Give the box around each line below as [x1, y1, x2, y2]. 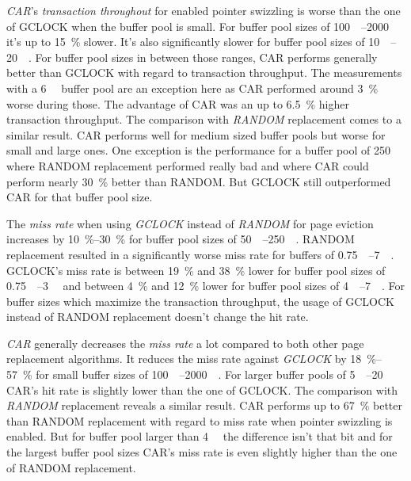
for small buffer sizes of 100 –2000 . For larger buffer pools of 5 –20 [36, 366, 383, 383]
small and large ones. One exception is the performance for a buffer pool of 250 [6, 142, 390, 158]
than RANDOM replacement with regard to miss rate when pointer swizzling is [6, 412, 393, 429]
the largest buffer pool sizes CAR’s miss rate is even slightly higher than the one [6, 444, 398, 460]
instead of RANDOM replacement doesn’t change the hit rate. [6, 308, 309, 325]
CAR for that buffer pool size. [6, 189, 153, 205]
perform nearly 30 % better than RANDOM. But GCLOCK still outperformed [6, 173, 391, 189]
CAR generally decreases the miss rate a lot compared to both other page [6, 334, 364, 351]
